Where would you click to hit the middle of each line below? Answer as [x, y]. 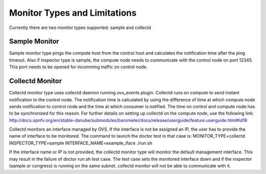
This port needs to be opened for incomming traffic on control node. [78, 67]
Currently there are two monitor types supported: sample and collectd [80, 28]
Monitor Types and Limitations [73, 13]
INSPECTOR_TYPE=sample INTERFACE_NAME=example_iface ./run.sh [81, 143]
